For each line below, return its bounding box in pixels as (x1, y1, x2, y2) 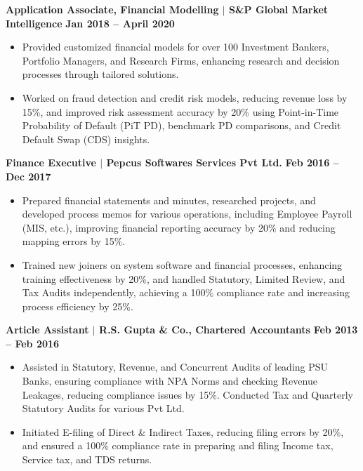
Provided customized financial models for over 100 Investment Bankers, (22, 39, 329, 54)
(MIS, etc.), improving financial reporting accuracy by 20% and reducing (22, 220, 336, 234)
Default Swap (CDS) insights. (22, 131, 150, 146)
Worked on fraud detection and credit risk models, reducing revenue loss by (22, 90, 348, 105)
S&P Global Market (229, 2, 329, 16)
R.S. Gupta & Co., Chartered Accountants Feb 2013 (99, 322, 358, 337)
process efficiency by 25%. (22, 298, 133, 313)
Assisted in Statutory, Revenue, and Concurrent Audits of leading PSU (22, 359, 329, 374)
